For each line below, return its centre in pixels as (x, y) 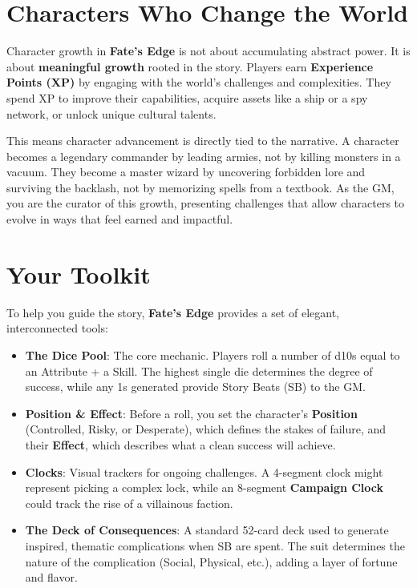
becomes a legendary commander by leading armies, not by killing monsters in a (204, 156)
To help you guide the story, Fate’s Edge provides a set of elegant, (173, 312)
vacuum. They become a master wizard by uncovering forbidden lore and (186, 172)
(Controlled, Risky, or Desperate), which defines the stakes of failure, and (206, 429)
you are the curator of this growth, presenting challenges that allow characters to (206, 203)
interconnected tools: (57, 328)
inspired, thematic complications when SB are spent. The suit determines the (215, 545)
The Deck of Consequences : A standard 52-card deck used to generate (207, 530)
